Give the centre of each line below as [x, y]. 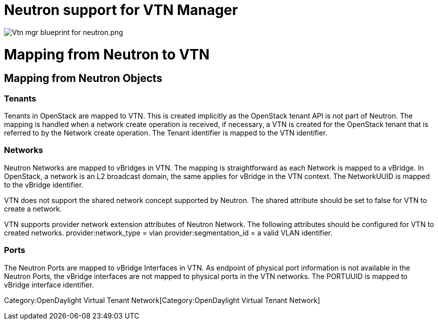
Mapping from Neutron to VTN [107, 54]
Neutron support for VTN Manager [121, 10]
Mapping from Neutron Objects [83, 78]
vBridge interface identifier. [49, 284]
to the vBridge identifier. [44, 184]
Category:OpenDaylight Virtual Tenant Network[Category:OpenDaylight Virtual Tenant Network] [162, 300]
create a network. [33, 208]
